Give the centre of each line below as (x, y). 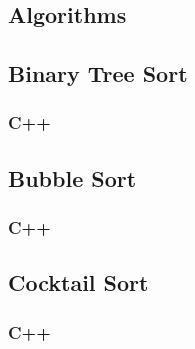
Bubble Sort (72, 177)
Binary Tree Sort (98, 73)
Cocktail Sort (78, 282)
